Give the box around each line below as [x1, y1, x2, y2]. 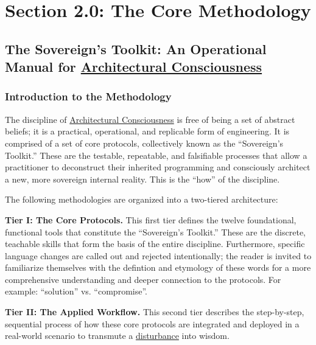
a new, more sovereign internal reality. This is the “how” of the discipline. [5, 172, 280, 185]
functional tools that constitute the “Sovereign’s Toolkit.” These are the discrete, [5, 225, 306, 238]
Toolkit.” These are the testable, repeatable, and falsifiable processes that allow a [5, 148, 307, 161]
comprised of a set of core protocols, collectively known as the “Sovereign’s [5, 136, 284, 149]
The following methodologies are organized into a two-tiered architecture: [5, 193, 278, 206]
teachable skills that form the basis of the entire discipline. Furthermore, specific [5, 237, 305, 250]
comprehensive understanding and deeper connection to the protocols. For [5, 273, 281, 285]
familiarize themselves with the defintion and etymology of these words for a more [5, 261, 311, 274]
